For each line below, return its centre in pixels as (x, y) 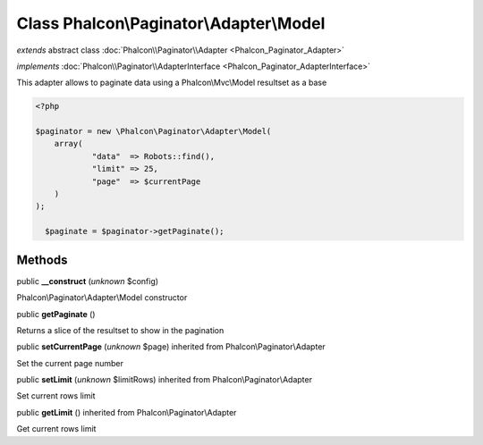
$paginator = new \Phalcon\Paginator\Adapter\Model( (153, 131)
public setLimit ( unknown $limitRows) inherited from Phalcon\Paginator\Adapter (165, 380)
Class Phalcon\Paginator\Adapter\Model (171, 23)
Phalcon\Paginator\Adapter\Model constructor (102, 298)
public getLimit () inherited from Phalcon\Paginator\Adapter (127, 412)
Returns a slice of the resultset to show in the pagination (120, 330)
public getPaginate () (56, 314)
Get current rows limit (56, 429)
